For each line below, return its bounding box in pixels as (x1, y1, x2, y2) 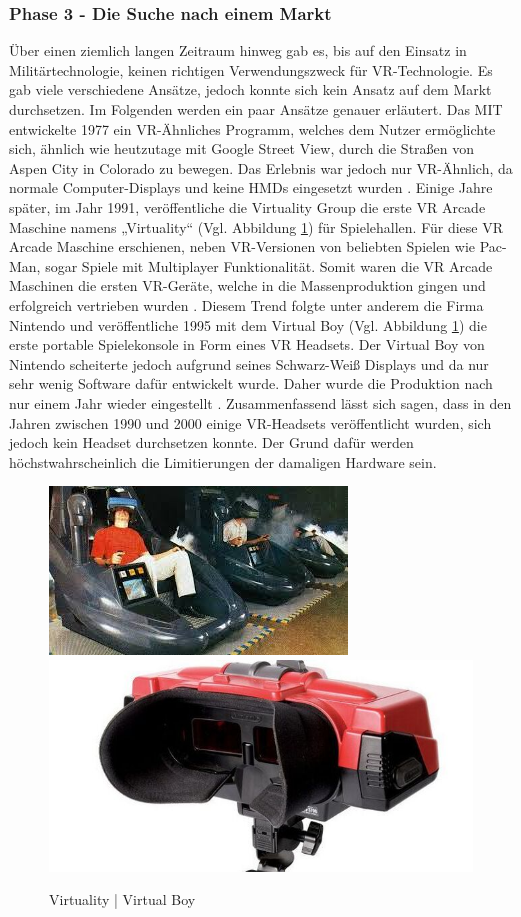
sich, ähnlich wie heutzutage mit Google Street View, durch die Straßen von (9, 138, 475, 159)
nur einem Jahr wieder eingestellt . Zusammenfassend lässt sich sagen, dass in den (9, 392, 512, 413)
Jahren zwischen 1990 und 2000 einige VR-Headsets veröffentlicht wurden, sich (9, 412, 492, 433)
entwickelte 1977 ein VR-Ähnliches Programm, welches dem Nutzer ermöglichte (9, 118, 496, 139)
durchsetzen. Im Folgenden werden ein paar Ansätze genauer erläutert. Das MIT (9, 99, 503, 119)
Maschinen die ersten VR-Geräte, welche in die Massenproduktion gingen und (9, 275, 486, 296)
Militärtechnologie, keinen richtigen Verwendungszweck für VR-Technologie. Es (9, 59, 493, 80)
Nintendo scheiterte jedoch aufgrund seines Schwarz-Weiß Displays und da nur (9, 353, 489, 374)
